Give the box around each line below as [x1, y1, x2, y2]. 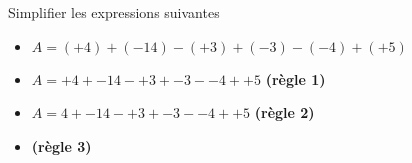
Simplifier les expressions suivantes [8, 2, 220, 22]
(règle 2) [254, 102, 315, 123]
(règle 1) [265, 68, 326, 89]
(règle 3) [31, 135, 92, 156]
